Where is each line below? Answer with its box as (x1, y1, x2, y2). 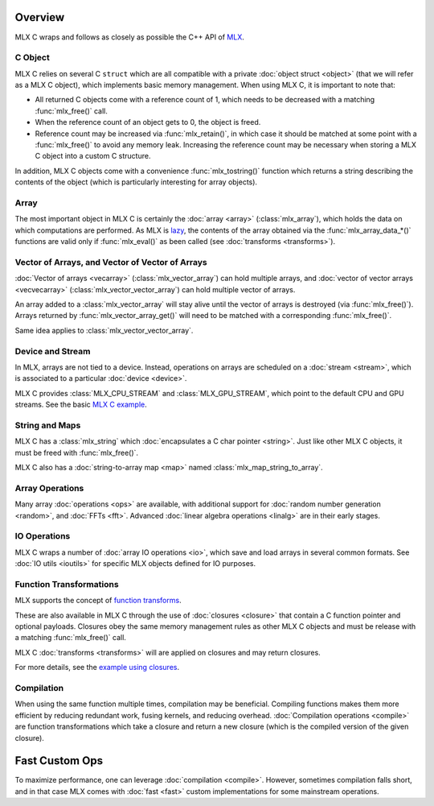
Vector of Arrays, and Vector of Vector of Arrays (14, 256, 208, 267)
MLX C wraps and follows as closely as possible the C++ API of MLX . (14, 32, 245, 42)
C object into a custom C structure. (35, 151, 151, 161)
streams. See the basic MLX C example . (14, 399, 148, 410)
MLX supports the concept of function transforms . (14, 596, 182, 606)
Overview (14, 10, 65, 24)
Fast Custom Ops (14, 754, 104, 768)
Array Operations (14, 482, 84, 494)
